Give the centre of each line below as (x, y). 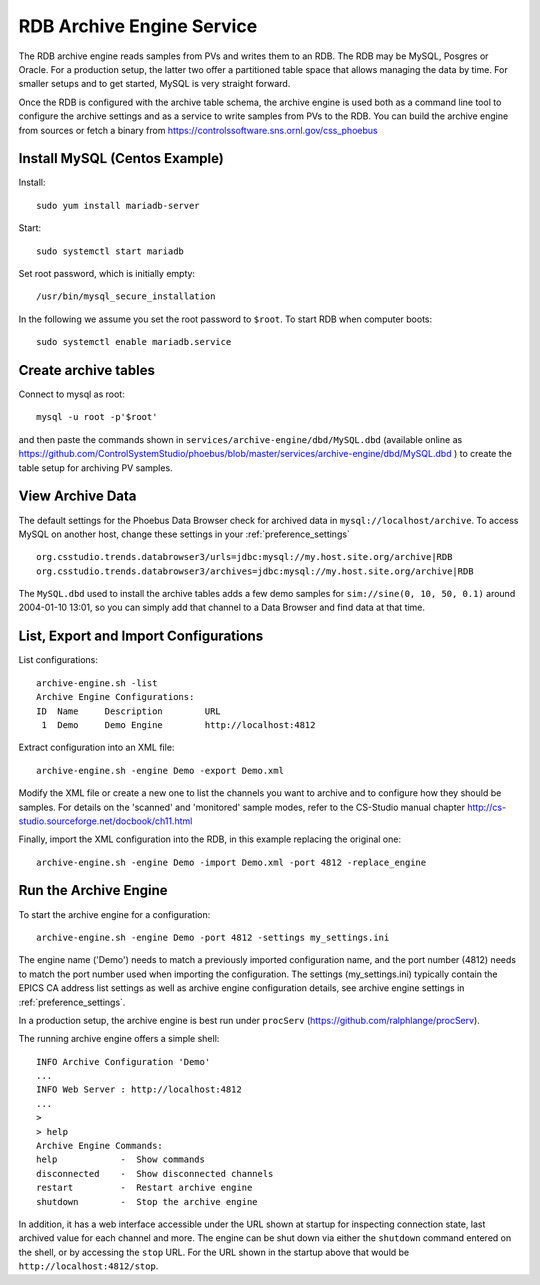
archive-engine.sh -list (97, 683)
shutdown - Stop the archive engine (147, 1201)
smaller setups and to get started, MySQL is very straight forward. (154, 84)
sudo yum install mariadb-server (118, 205)
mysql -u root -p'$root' (97, 417)
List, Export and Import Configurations (141, 636)
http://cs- (486, 807)
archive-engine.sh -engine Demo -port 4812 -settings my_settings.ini (213, 937)
